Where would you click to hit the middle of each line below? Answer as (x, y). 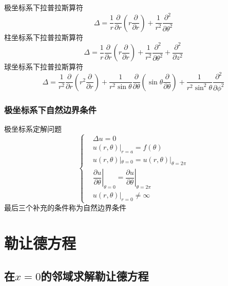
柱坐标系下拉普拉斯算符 (44, 37)
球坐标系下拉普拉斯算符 (44, 67)
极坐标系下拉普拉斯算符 (44, 7)
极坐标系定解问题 (33, 128)
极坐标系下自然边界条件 (50, 109)
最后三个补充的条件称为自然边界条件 (65, 208)
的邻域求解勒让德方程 (95, 275)
